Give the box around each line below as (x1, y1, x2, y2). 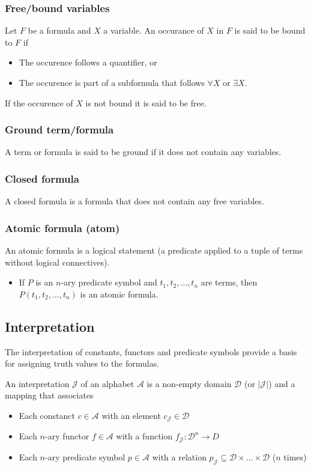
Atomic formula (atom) (5, 220, 120, 235)
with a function (116, 430, 173, 442)
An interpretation (5, 377, 70, 389)
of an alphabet (80, 377, 134, 389)
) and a (268, 377, 295, 389)
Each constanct (19, 409, 76, 421)
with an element (101, 409, 161, 421)
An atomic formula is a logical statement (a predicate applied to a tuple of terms (5, 244, 303, 257)
